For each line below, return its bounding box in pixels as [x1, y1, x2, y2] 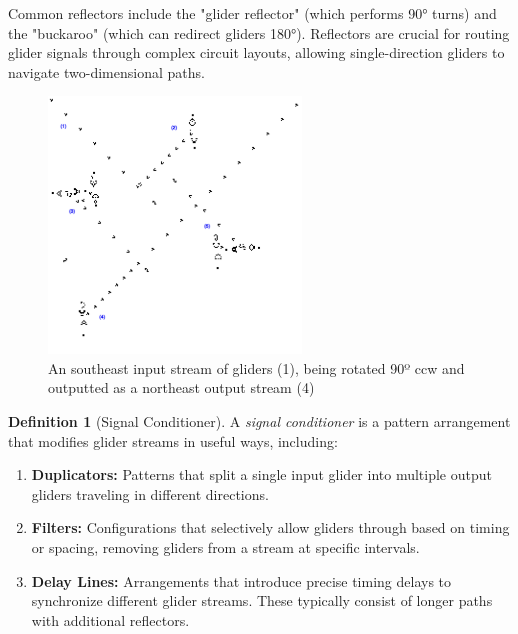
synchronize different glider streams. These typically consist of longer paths [31, 590, 493, 611]
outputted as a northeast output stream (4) [48, 377, 315, 398]
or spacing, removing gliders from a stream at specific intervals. [31, 537, 420, 558]
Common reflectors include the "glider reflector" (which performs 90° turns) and [8, 3, 497, 23]
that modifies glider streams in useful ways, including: [8, 430, 338, 451]
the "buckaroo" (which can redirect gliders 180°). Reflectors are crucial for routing [8, 22, 510, 43]
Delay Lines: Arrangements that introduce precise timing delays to [31, 570, 452, 591]
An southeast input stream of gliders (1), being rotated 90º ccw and [48, 357, 465, 378]
